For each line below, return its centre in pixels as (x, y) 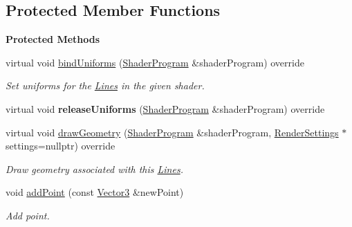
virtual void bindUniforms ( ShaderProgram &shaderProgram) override (155, 62)
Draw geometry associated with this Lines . (94, 169)
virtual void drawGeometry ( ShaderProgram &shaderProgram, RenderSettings (172, 132)
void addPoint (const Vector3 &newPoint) (95, 192)
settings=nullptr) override (61, 146)
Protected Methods (53, 39)
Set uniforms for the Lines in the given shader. (105, 85)
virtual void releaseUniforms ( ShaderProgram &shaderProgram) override (165, 108)
